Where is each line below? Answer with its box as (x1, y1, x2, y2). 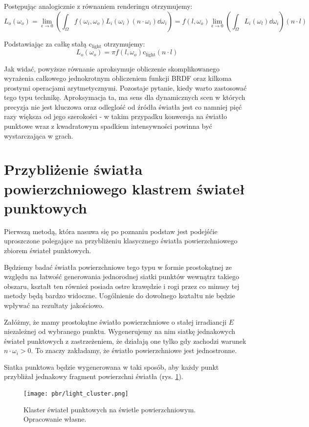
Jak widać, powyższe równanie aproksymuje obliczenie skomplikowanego (4, 63, 220, 73)
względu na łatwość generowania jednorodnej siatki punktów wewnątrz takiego (4, 271, 239, 282)
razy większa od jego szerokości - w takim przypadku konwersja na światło (4, 111, 227, 121)
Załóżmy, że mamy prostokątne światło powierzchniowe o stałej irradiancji (4, 316, 227, 327)
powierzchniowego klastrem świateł (4, 178, 245, 198)
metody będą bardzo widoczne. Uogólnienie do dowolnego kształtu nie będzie (4, 290, 235, 301)
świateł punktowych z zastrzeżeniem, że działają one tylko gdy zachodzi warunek (4, 335, 246, 346)
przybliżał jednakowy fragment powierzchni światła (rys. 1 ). (4, 371, 183, 381)
